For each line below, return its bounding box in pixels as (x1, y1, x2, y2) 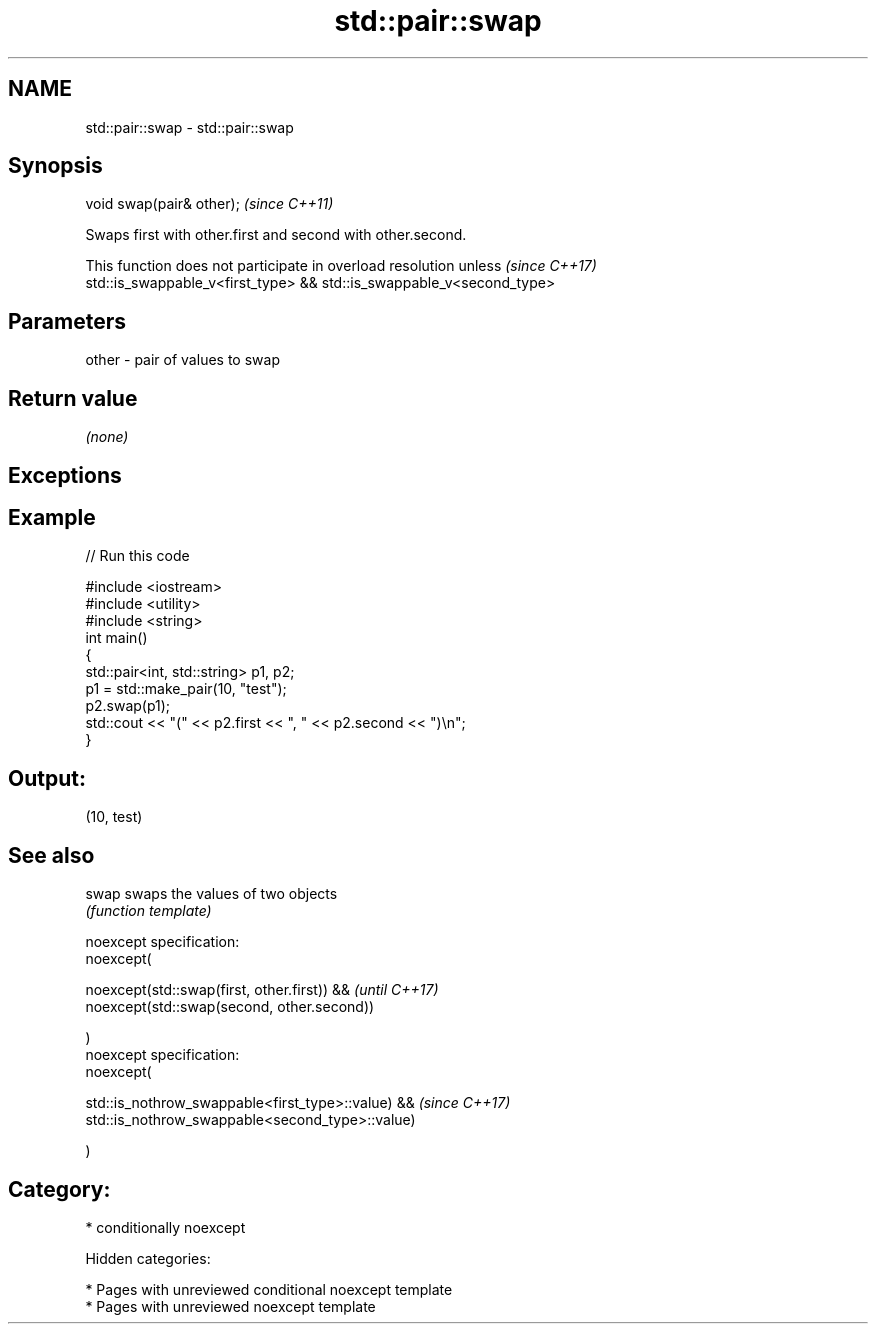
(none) (85, 428, 129, 446)
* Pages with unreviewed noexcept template (85, 1297, 376, 1315)
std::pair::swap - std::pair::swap (85, 118, 294, 136)
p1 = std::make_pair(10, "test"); (85, 680, 287, 698)
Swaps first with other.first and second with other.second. (85, 226, 467, 244)
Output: (8, 765, 86, 791)
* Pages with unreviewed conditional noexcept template (85, 1280, 453, 1298)
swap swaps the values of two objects (85, 885, 338, 903)
